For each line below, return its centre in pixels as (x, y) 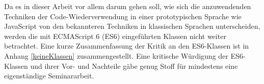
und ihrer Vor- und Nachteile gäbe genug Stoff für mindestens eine (134, 66)
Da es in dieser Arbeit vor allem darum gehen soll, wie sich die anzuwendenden (128, 6)
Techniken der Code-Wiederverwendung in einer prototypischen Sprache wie (123, 16)
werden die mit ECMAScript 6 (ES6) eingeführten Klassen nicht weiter (115, 36)
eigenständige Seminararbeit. (49, 76)
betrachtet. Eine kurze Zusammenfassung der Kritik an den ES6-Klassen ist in (127, 46)
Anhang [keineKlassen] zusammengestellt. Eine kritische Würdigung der (116, 55)
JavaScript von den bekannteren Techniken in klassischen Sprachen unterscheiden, (132, 26)
